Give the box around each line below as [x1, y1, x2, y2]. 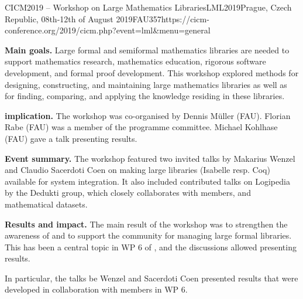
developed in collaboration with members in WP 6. [5, 283, 188, 295]
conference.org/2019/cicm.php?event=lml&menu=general [5, 24, 211, 36]
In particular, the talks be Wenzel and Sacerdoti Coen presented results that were [5, 271, 298, 284]
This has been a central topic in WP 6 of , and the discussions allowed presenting [5, 240, 297, 253]
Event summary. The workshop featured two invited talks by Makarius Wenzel [5, 152, 295, 164]
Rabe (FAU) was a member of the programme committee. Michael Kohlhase [5, 121, 278, 133]
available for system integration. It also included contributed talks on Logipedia [5, 175, 290, 187]
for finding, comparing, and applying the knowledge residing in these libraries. [5, 90, 285, 102]
